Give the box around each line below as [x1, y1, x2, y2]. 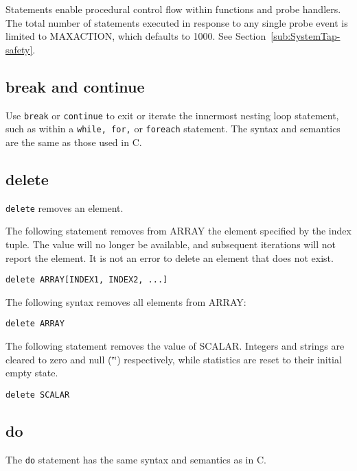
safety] [5, 42, 33, 56]
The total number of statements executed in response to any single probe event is [5, 15, 348, 29]
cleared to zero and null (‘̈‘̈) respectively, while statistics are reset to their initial [5, 352, 342, 366]
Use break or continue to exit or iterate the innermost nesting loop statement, [5, 108, 339, 122]
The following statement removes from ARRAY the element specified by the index [5, 224, 352, 238]
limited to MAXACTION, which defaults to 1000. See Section [5, 29, 266, 43]
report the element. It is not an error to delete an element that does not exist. [5, 250, 334, 265]
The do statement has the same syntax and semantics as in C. [5, 452, 266, 466]
